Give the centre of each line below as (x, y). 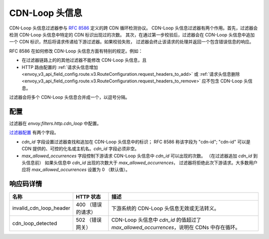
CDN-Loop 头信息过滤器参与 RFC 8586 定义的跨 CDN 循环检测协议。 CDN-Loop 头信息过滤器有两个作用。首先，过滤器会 (134, 28)
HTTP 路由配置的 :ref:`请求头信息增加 (60, 67)
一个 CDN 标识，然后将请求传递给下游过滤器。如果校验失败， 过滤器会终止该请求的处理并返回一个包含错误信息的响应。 (132, 42)
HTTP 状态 (88, 197)
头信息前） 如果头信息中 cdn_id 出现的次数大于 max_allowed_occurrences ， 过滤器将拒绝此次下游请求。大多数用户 (140, 163)
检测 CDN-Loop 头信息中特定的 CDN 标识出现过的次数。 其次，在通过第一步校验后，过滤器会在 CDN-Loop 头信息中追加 (132, 34)
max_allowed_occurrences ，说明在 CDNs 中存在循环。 (176, 228)
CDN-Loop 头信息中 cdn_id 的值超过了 (156, 220)
